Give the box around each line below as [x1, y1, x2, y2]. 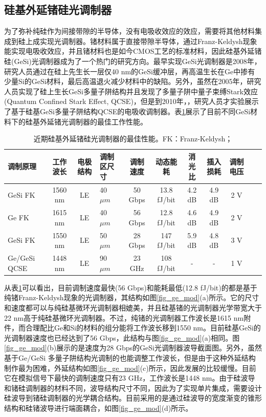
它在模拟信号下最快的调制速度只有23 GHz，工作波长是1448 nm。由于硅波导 [4, 372, 255, 383]
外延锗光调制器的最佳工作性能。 [39, 116, 147, 127]
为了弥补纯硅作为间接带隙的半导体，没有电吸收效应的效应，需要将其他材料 [4, 26, 255, 36]
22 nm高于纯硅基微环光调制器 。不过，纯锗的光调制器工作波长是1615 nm [4, 312, 244, 323]
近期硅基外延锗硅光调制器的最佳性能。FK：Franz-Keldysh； [33, 133, 233, 144]
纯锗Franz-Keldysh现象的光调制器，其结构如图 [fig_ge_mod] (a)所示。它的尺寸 [4, 292, 259, 303]
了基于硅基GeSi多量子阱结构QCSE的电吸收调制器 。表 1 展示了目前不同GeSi [4, 106, 251, 116]
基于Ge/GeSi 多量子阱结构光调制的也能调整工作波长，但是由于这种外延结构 [4, 352, 256, 363]
